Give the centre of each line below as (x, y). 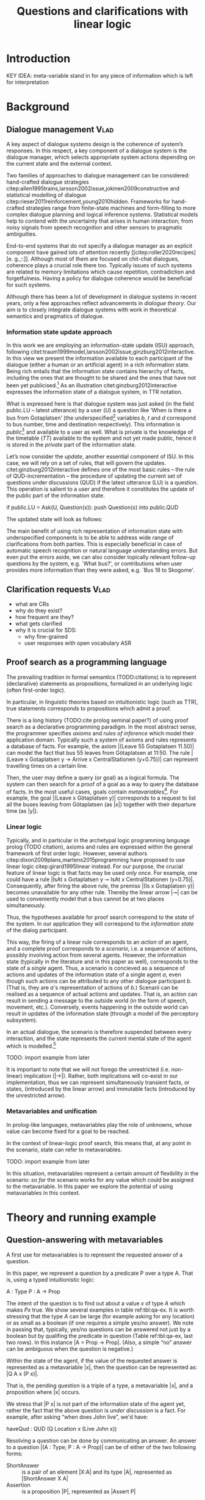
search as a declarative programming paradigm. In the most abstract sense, (102, 727)
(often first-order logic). (36, 690)
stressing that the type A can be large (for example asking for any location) (101, 1316)
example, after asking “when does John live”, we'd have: (77, 1417)
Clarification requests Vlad (59, 589)
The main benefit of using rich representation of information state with (95, 531)
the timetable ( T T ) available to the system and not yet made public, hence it (101, 438)
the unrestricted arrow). (36, 1096)
